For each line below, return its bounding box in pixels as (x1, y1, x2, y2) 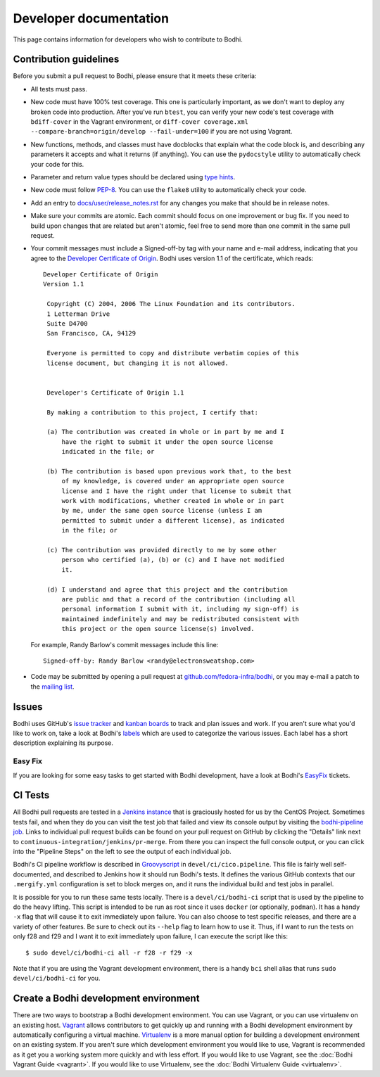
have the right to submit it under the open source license (61, 438, 274, 446)
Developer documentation (13, 11, 169, 26)
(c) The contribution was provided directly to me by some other (46, 546, 277, 554)
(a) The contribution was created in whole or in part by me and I (46, 428, 284, 436)
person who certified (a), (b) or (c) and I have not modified (61, 556, 284, 564)
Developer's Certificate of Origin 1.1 (46, 388, 184, 397)
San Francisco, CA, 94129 (46, 329, 137, 338)
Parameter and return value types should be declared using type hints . (30, 172, 236, 181)
